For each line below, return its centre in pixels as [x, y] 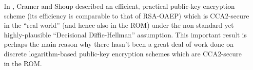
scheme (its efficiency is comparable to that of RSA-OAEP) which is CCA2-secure [126, 15]
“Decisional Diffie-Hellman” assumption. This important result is [150, 34]
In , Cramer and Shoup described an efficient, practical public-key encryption [119, 6]
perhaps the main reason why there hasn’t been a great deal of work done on [119, 44]
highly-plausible [28, 34]
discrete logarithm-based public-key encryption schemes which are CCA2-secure [123, 53]
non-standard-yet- [210, 25]
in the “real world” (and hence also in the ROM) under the [92, 25]
